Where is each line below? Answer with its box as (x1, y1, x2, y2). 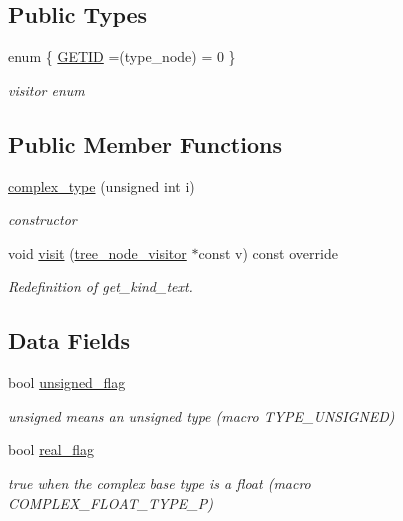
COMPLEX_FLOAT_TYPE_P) (8, 492, 213, 513)
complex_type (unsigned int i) (8, 175, 195, 196)
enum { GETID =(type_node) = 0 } (8, 46, 236, 67)
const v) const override (198, 242, 338, 263)
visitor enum (8, 79, 85, 100)
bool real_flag (8, 439, 95, 460)
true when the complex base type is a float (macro (8, 472, 311, 493)
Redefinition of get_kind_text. (8, 276, 193, 297)
